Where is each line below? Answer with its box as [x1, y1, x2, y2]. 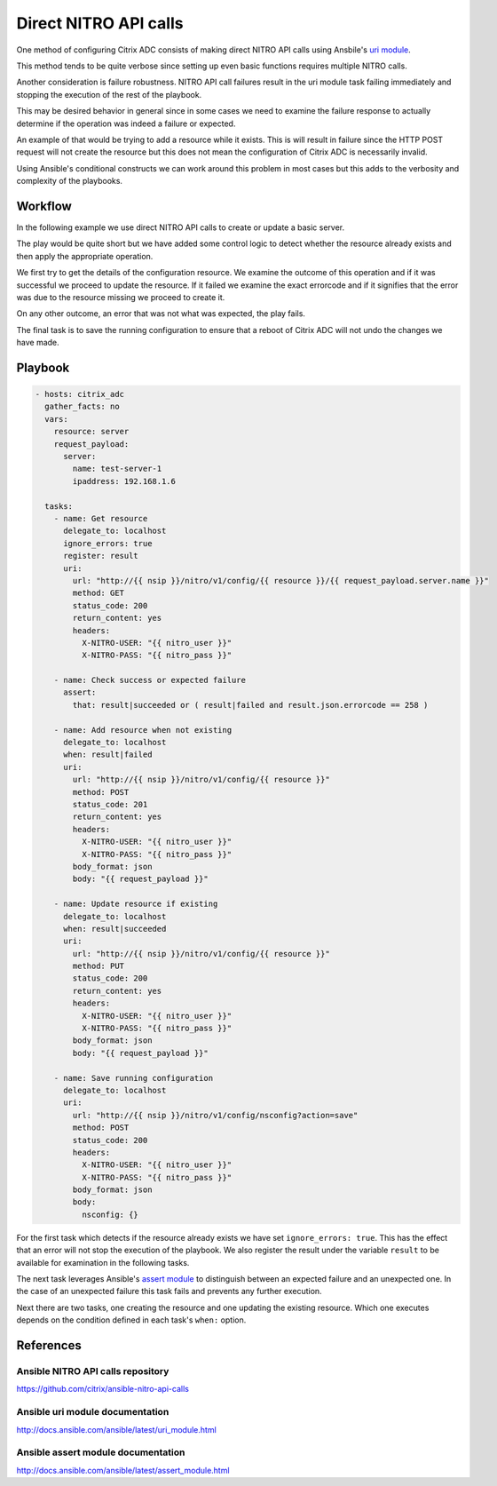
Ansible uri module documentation [16, 1406, 170, 1418]
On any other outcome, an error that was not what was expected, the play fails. [16, 308, 306, 319]
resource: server [53, 426, 130, 437]
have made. [16, 338, 59, 348]
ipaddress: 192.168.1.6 [72, 476, 177, 486]
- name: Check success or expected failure [53, 675, 246, 686]
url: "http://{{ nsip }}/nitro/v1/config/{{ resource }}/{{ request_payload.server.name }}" [72, 576, 490, 585]
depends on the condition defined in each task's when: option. [16, 1315, 247, 1325]
